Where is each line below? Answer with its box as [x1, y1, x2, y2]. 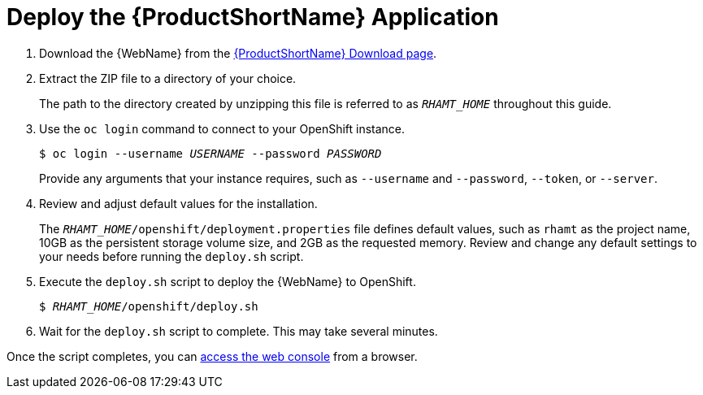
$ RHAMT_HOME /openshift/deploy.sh [39, 299, 258, 313]
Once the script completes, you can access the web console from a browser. [7, 349, 418, 363]
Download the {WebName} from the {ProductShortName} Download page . [39, 46, 437, 60]
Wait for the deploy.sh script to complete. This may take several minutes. [39, 323, 438, 338]
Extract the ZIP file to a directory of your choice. [39, 71, 297, 85]
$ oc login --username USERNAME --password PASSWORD [39, 146, 382, 160]
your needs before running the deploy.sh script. [39, 249, 304, 263]
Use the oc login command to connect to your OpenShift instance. [39, 121, 406, 136]
